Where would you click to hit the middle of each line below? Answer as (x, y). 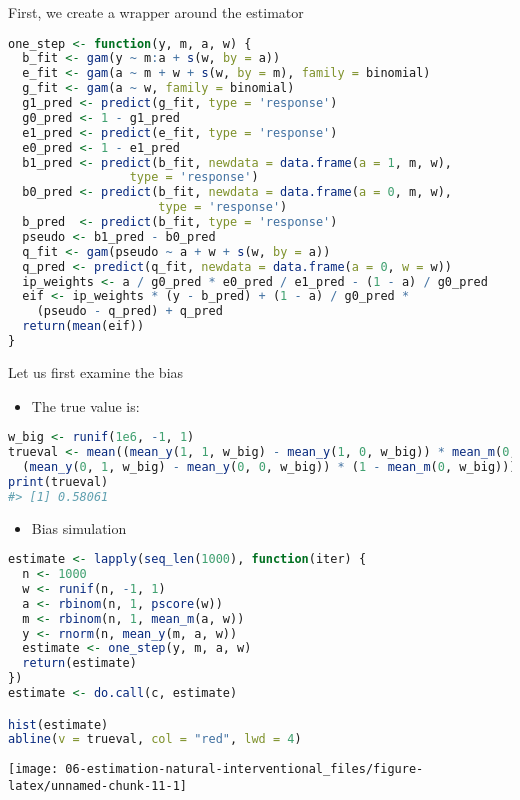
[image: (33, 769)
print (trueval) (58, 481)
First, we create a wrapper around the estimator (156, 12)
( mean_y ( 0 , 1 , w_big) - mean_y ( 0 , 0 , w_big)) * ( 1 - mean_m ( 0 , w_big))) (269, 466)
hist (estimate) (58, 724)
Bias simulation (79, 527)
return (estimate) (79, 663)
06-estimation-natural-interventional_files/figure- (244, 769)
